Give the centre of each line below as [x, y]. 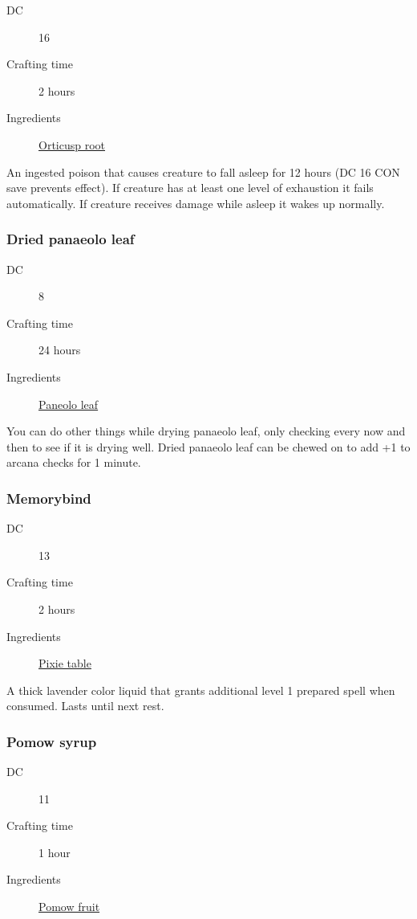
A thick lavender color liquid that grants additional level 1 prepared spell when [201, 690]
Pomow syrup [52, 741]
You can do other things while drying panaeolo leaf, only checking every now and [206, 431]
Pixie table [65, 663]
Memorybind [49, 498]
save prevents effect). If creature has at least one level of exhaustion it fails [190, 188]
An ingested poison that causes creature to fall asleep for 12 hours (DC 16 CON [203, 172]
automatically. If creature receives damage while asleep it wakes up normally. [196, 203]
